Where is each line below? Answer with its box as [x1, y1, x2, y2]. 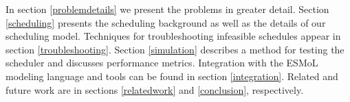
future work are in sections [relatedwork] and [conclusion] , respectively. [6, 82, 304, 97]
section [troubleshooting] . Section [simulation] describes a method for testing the [6, 42, 344, 56]
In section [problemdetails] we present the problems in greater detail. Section [6, 2, 329, 16]
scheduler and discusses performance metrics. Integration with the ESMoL [6, 55, 318, 70]
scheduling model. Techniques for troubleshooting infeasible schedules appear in [6, 29, 341, 43]
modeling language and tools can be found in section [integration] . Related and [6, 68, 338, 83]
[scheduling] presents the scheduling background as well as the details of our [6, 15, 326, 29]
